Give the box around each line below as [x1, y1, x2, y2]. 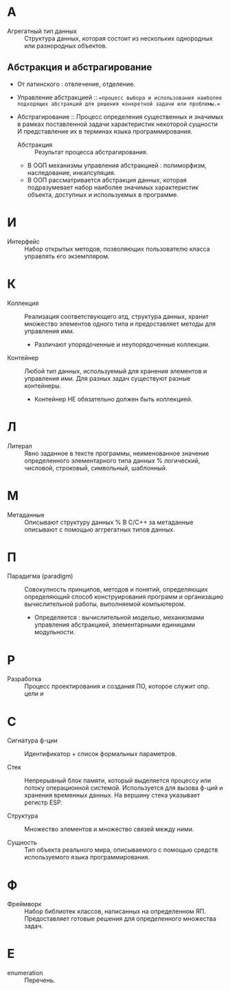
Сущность [7, 838, 38, 847]
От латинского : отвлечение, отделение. [16, 80, 136, 88]
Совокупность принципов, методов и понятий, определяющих [24, 585, 208, 594]
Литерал [7, 441, 32, 450]
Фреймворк [7, 900, 42, 908]
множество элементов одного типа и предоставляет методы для [24, 320, 216, 328]
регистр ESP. [24, 798, 63, 806]
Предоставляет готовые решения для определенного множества [24, 915, 216, 923]
